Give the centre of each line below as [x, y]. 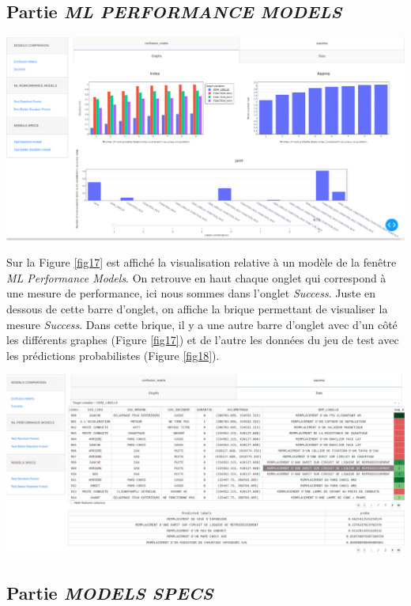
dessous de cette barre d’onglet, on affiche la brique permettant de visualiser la [197, 309]
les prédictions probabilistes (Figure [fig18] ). [113, 355]
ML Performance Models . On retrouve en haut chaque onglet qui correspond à [196, 277]
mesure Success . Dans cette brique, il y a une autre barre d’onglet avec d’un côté [202, 324]
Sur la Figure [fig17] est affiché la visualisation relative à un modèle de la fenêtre [202, 262]
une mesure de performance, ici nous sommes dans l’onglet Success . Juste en [191, 293]
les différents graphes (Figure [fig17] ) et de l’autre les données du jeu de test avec [203, 340]
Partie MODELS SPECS [110, 592]
